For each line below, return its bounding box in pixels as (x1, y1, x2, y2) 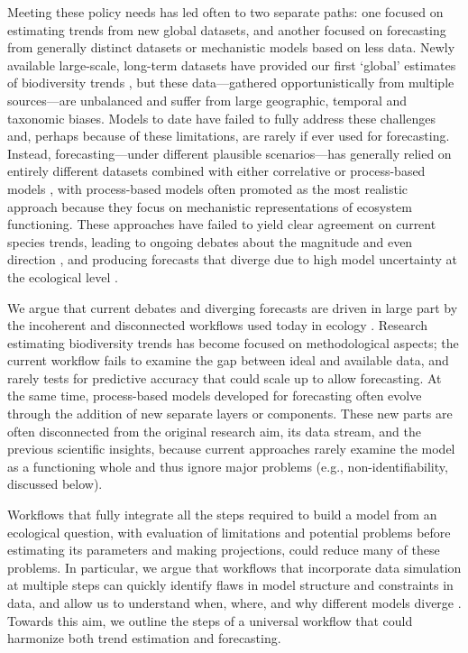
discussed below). (7, 474, 103, 493)
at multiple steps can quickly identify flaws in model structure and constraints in (7, 575, 454, 594)
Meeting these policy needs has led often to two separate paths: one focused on (7, 3, 444, 21)
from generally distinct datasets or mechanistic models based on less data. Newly (7, 38, 455, 57)
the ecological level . (7, 267, 118, 286)
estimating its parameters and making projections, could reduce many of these (7, 540, 440, 559)
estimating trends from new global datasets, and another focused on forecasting (7, 20, 446, 39)
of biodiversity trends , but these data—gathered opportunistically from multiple (7, 73, 454, 92)
